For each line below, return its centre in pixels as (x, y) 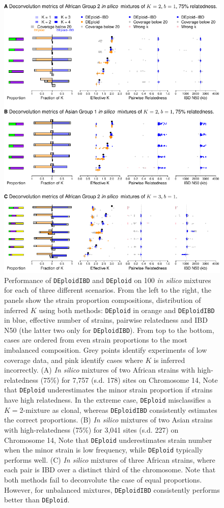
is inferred (170, 360)
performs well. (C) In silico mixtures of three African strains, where (110, 459)
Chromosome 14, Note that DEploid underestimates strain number (108, 440)
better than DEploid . (37, 500)
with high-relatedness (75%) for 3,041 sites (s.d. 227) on (91, 429)
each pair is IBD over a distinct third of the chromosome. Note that (110, 470)
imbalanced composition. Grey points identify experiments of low (106, 350)
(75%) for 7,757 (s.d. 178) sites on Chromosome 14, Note (129, 379)
